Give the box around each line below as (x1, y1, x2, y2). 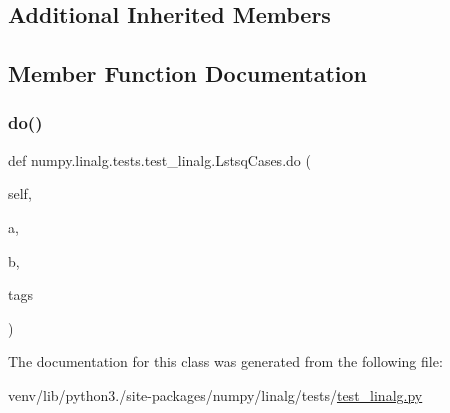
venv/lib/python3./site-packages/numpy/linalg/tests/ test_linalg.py (8, 384, 423, 405)
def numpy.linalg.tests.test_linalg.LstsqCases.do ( (8, 149, 311, 170)
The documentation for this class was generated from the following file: (8, 351, 443, 372)
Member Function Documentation (8, 58, 368, 89)
